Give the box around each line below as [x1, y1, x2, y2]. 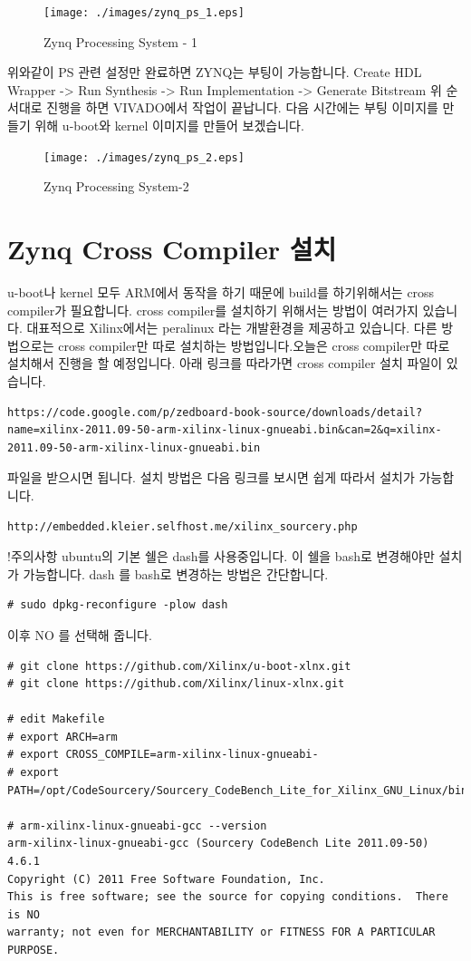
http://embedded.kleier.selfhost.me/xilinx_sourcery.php [7, 519, 358, 533]
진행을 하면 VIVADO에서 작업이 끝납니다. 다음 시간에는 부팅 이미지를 [46, 98, 438, 117]
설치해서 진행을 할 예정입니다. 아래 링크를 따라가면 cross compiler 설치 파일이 [7, 354, 443, 373]
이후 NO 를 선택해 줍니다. [7, 625, 152, 644]
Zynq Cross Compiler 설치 [7, 230, 337, 267]
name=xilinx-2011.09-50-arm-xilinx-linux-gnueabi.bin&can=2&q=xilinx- [7, 423, 442, 437]
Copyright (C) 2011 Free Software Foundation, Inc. [7, 872, 325, 886]
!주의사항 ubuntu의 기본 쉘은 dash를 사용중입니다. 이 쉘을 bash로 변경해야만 [7, 547, 435, 566]
